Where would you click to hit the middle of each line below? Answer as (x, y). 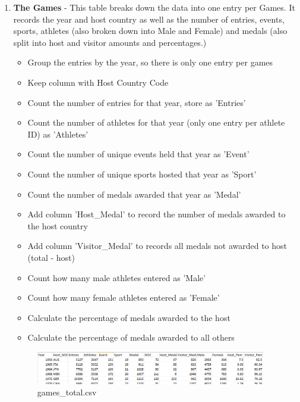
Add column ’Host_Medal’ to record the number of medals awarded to (157, 214)
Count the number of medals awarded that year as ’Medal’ (134, 194)
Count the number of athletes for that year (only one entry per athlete (156, 122)
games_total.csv (67, 392)
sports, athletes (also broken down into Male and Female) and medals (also (150, 31)
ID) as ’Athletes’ (58, 134)
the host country (58, 225)
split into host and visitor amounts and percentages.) (110, 42)
